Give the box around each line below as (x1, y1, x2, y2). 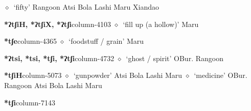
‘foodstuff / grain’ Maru (69, 36, 144, 46)
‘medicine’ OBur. (194, 70, 247, 80)
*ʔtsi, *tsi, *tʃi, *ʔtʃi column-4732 (4, 52, 115, 63)
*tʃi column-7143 (4, 97, 56, 107)
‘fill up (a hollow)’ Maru (123, 18, 199, 29)
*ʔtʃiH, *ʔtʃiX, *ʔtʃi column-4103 (4, 18, 111, 29)
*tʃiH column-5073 (4, 70, 62, 80)
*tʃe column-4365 (4, 36, 57, 46)
